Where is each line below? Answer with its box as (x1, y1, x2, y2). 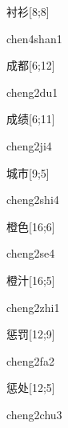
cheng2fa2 (6, 352, 54, 369)
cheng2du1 (6, 83, 58, 100)
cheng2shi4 (6, 191, 59, 208)
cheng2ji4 (6, 137, 52, 154)
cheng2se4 (6, 245, 55, 262)
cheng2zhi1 (6, 298, 60, 315)
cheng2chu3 (6, 406, 62, 422)
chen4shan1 (6, 30, 62, 46)
